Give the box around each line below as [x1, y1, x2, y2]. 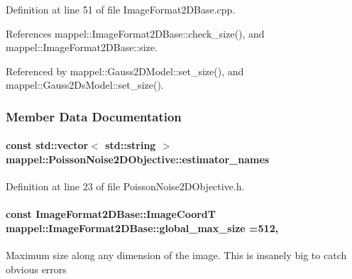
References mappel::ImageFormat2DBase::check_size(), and [6, 26, 265, 40]
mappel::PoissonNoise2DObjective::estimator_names [6, 152, 270, 166]
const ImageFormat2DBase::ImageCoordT [6, 207, 216, 221]
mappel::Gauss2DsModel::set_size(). [6, 77, 164, 92]
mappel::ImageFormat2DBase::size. [6, 40, 158, 55]
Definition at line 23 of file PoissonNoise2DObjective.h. [6, 179, 245, 194]
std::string [105, 138, 156, 153]
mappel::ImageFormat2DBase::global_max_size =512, [6, 220, 279, 235]
